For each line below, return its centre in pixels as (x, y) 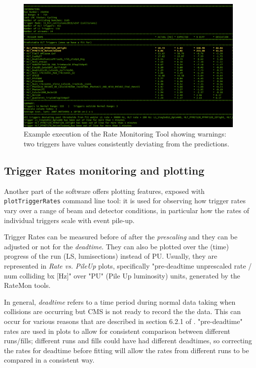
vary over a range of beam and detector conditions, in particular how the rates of (127, 210)
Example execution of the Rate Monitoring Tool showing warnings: (125, 134)
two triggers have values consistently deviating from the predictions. (127, 144)
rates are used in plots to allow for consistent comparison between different (117, 331)
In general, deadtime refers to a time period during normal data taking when (120, 301)
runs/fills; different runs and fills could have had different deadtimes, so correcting (128, 341)
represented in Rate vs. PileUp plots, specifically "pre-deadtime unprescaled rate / (128, 266)
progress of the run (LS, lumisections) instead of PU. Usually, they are (111, 256)
